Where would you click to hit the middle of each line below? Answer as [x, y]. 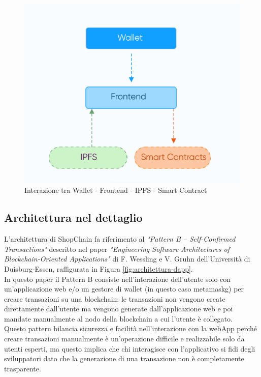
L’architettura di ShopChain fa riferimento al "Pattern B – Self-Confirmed [120, 239]
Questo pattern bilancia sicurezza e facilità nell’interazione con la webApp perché [131, 328]
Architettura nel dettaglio [73, 217]
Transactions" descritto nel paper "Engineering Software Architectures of [117, 249]
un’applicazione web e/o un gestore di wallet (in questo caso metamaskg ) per [124, 289]
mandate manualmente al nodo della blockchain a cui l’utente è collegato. [118, 318]
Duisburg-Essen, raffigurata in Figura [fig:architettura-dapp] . [99, 268]
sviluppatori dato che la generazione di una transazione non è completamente [124, 358]
